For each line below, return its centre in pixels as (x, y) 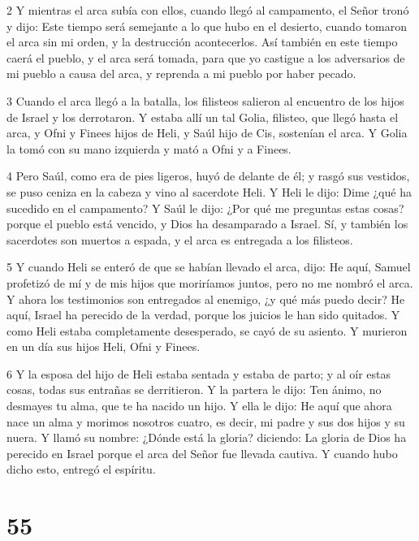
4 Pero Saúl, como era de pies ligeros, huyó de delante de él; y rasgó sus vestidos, (208, 176)
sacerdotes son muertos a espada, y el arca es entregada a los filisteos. (180, 239)
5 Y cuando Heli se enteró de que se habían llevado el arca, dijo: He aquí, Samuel (209, 267)
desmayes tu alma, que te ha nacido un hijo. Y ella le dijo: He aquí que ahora (199, 406)
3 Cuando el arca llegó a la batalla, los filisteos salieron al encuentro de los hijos (205, 100)
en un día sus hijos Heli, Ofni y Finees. (104, 346)
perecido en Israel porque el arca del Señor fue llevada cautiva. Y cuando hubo (202, 453)
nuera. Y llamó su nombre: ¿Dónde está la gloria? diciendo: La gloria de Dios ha (207, 437)
